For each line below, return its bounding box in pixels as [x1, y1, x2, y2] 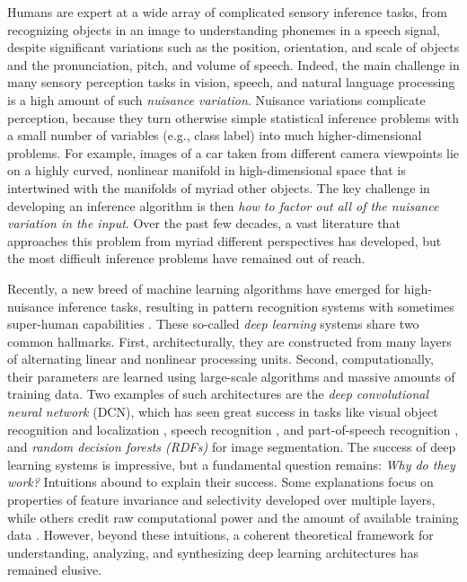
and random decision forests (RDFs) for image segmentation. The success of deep [7, 437, 456, 456]
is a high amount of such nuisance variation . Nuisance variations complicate [7, 90, 426, 109]
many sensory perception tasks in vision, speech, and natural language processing [7, 73, 455, 92]
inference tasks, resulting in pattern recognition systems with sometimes [57, 296, 454, 315]
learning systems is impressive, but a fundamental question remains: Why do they [7, 454, 455, 473]
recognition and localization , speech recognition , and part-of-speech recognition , [7, 419, 459, 438]
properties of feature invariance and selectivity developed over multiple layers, [7, 490, 436, 509]
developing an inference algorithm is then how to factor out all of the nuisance [7, 196, 439, 215]
